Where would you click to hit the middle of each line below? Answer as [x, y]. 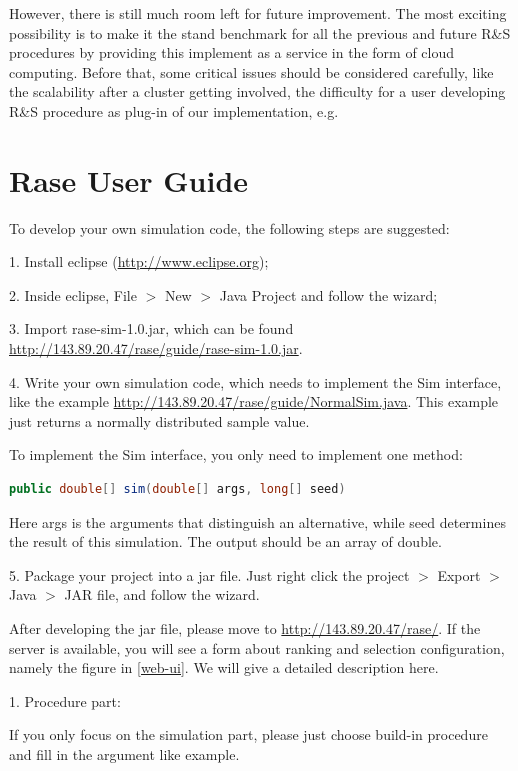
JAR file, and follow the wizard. [162, 594]
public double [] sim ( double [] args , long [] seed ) [177, 489]
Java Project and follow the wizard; [328, 294]
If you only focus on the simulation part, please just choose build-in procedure [248, 734]
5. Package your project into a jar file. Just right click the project [209, 574]
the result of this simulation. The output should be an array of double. [225, 541]
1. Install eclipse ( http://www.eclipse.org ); [139, 261]
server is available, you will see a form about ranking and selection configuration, [257, 647]
